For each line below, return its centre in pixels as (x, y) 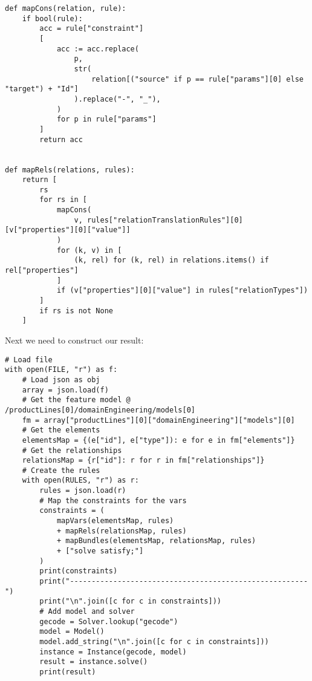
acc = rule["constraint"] (92, 29)
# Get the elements (61, 430)
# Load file (29, 360)
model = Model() (72, 632)
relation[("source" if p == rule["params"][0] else (197, 79)
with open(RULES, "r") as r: (80, 481)
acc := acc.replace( (98, 49)
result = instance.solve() (94, 662)
